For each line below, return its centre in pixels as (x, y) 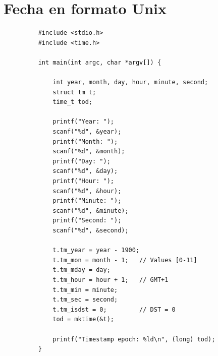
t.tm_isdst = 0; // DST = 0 (114, 309)
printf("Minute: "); (87, 201)
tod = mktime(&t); (83, 319)
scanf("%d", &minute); (91, 211)
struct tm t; (74, 92)
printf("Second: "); (87, 221)
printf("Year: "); (83, 122)
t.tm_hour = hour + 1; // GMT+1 (111, 280)
